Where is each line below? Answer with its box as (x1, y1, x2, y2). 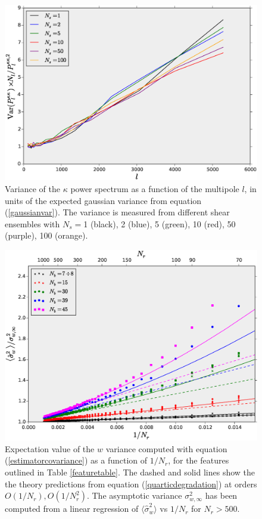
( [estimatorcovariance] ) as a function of (5, 454, 148, 467)
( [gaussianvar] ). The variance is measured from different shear (5, 206, 230, 218)
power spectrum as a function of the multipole (70, 182, 239, 194)
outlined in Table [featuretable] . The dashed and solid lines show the (5, 465, 255, 478)
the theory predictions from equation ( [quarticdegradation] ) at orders (5, 477, 257, 490)
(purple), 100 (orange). (5, 229, 88, 242)
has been (205, 489, 238, 502)
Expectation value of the (5, 442, 95, 455)
